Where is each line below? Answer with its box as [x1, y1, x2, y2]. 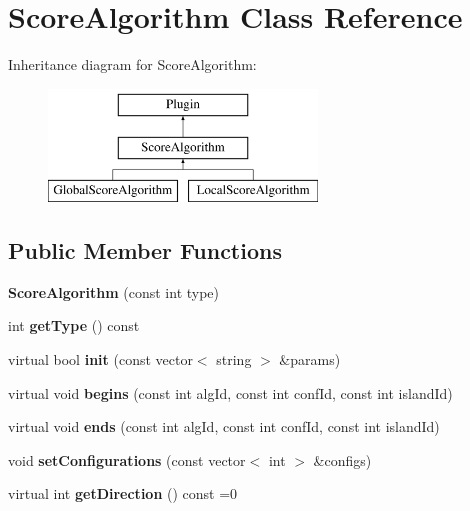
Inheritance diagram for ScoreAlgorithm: [8, 54, 257, 75]
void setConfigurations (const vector [8, 449, 246, 470]
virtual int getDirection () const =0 [8, 483, 238, 504]
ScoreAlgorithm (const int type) [8, 281, 220, 302]
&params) [279, 349, 341, 370]
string [216, 349, 252, 370]
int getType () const [8, 315, 140, 336]
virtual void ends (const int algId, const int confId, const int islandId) [8, 416, 440, 437]
